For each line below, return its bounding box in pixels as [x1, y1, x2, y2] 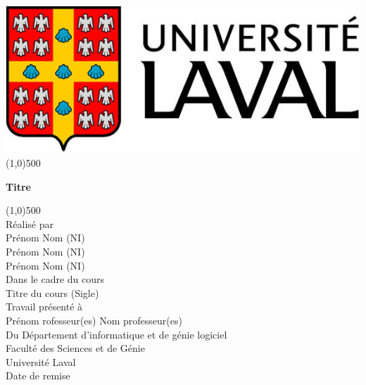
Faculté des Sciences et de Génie [6, 341, 145, 355]
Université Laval [6, 354, 76, 369]
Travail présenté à [6, 299, 83, 314]
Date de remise [6, 368, 70, 383]
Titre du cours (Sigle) [6, 285, 99, 300]
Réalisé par [6, 216, 53, 231]
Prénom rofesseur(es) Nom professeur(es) [6, 313, 182, 328]
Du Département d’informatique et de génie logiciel [6, 327, 227, 341]
